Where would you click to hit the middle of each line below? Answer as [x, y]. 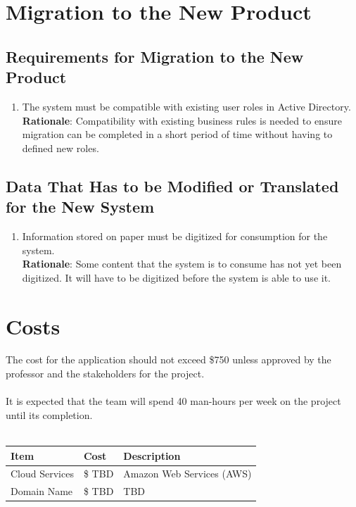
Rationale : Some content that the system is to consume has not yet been [182, 264]
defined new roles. [61, 148]
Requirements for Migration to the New [155, 56]
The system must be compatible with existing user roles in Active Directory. [186, 106]
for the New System [80, 207]
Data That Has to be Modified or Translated [172, 186]
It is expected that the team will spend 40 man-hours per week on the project [173, 401]
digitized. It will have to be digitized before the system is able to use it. [176, 277]
